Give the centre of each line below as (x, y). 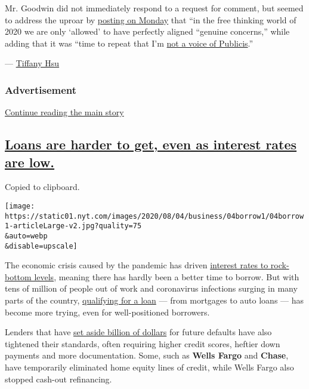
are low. (30, 162)
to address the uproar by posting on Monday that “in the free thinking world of (151, 19)
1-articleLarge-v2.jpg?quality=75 (73, 226)
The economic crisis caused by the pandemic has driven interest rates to (137, 265)
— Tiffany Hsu (32, 63)
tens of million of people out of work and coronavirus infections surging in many (151, 288)
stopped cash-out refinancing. (58, 379)
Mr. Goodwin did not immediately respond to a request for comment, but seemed (154, 8)
